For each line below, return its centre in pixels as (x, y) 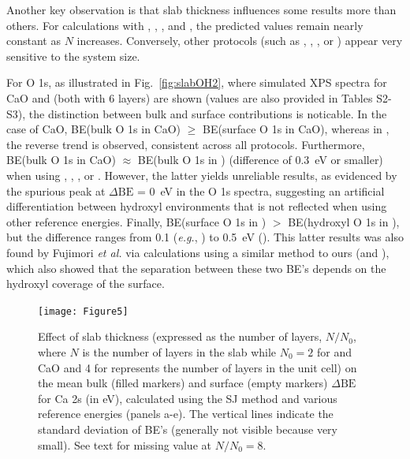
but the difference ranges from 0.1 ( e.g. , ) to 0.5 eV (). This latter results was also (205, 237)
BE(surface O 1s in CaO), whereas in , (296, 129)
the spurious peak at (56, 190)
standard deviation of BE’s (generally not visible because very (188, 429)
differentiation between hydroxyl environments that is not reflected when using (197, 206)
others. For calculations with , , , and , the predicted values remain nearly (185, 25)
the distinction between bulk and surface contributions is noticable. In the (208, 113)
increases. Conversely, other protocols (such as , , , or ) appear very (240, 41)
